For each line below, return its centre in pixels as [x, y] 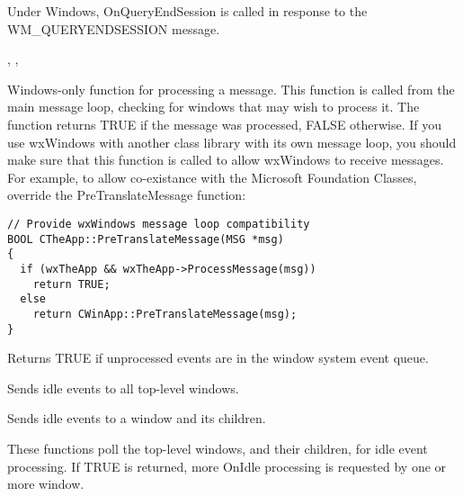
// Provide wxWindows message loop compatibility [159, 224]
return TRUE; [71, 284]
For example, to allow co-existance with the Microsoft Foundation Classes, [212, 177]
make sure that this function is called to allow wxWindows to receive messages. [226, 160]
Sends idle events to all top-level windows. [123, 388]
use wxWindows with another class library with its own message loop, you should [232, 142]
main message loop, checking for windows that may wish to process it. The [214, 107]
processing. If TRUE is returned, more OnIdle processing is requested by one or [227, 466]
